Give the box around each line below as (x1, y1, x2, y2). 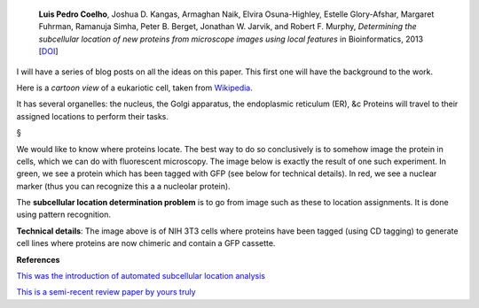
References (16, 254, 60, 265)
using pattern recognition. (16, 209, 111, 220)
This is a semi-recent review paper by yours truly (16, 287, 196, 297)
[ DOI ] (38, 46, 59, 57)
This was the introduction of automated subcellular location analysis (16, 271, 266, 281)
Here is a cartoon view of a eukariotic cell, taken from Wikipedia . (16, 82, 253, 93)
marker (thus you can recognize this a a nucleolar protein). (16, 181, 231, 191)
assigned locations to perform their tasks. (16, 111, 169, 121)
